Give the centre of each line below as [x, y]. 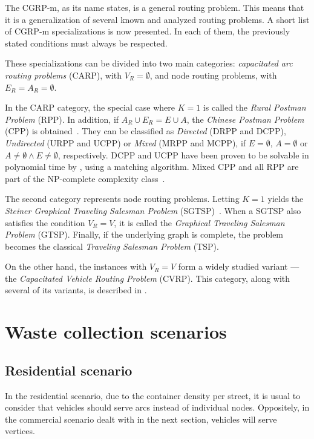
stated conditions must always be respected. [86, 43]
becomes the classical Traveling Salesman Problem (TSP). [112, 246]
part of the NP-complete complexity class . [85, 178]
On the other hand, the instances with [76, 266]
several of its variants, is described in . [76, 290]
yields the [286, 199]
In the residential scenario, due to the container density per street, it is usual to [153, 395]
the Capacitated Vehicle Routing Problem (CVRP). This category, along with [148, 278]
